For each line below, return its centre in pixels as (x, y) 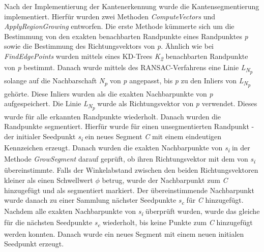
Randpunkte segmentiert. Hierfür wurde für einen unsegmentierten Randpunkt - (129, 126)
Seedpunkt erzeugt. (34, 244)
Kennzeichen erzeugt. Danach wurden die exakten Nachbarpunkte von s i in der (127, 148)
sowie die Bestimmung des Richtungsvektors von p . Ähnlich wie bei (109, 46)
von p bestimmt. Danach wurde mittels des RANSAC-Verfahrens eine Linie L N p (128, 69)
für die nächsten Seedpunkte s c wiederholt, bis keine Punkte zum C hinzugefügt (128, 223)
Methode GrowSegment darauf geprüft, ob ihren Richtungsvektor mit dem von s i (130, 160)
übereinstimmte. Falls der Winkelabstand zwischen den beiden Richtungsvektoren (131, 170)
